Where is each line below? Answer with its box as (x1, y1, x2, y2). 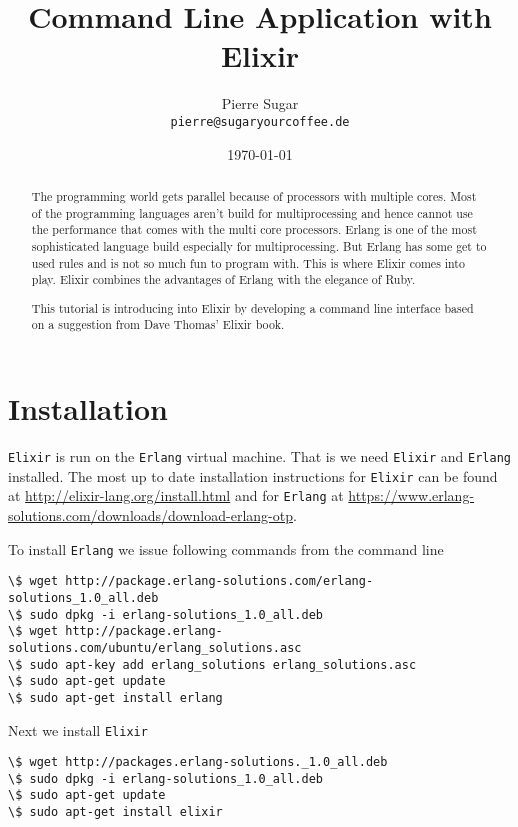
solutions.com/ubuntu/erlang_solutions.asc (8, 640, 302, 655)
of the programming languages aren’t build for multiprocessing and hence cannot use (31, 204, 473, 221)
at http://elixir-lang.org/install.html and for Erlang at (8, 485, 344, 506)
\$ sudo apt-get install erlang (8, 690, 223, 705)
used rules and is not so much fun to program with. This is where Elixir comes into (31, 254, 465, 271)
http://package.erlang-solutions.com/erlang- (65, 574, 374, 589)
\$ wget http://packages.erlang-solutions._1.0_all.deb (8, 755, 388, 770)
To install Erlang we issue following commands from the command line (8, 538, 444, 559)
